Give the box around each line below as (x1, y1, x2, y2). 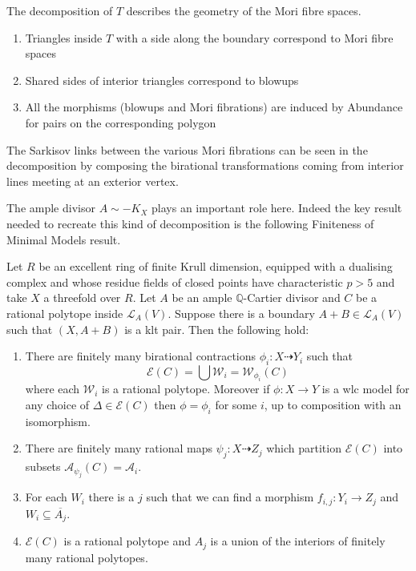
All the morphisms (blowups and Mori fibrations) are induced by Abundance (25, 99, 403, 115)
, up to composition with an (264, 396, 402, 412)
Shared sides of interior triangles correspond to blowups (25, 71, 299, 88)
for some (215, 396, 257, 412)
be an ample (172, 289, 232, 306)
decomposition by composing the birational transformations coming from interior (6, 157, 404, 174)
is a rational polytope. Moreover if (102, 380, 270, 397)
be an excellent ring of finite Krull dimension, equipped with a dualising (38, 258, 393, 275)
